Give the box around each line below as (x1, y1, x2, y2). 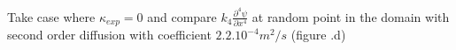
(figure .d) (290, 25, 346, 44)
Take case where (7, 7, 96, 25)
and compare (147, 7, 217, 25)
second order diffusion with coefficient (7, 25, 212, 44)
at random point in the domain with (251, 7, 450, 25)
